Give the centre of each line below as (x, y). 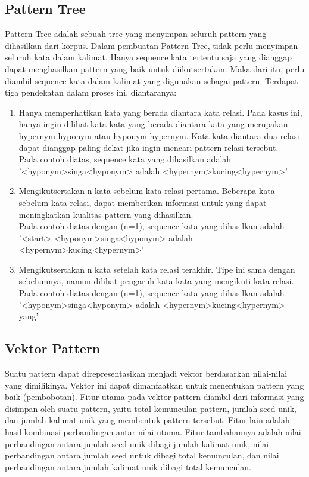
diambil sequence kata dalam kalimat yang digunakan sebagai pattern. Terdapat (152, 80)
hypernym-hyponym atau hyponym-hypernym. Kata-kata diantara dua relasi (159, 135)
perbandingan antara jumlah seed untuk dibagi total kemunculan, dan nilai (142, 455)
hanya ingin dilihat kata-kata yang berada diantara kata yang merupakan (153, 124)
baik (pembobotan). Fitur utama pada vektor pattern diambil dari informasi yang (154, 397)
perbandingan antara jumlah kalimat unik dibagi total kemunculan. (128, 467)
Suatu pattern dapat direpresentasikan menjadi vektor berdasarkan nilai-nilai (146, 373)
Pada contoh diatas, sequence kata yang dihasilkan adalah (125, 159)
